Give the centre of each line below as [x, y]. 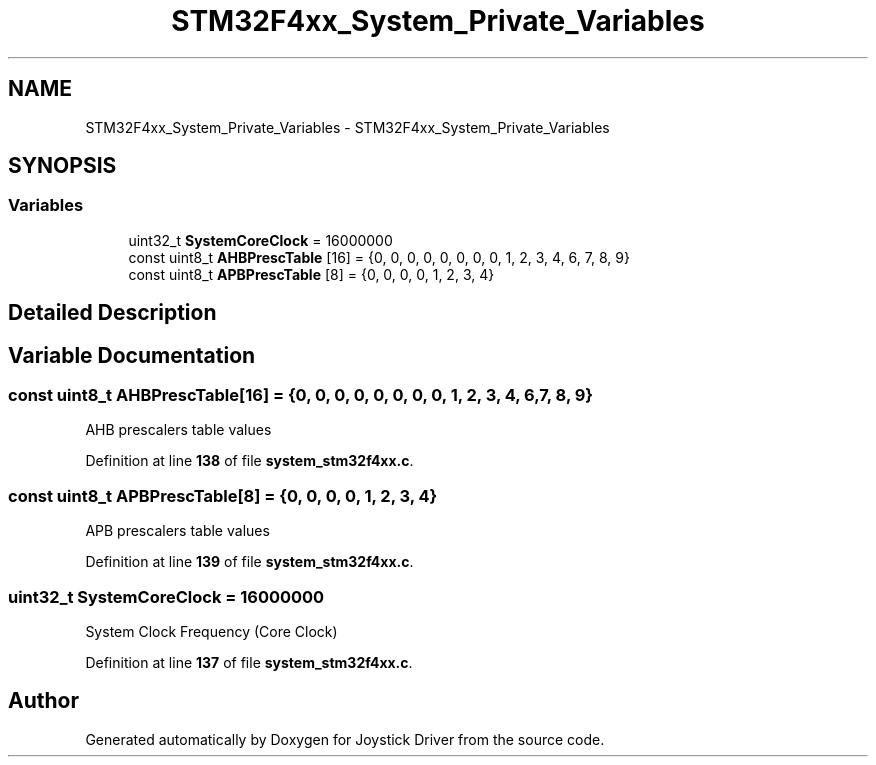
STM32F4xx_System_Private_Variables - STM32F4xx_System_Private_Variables [347, 127]
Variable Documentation [132, 355]
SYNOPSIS [62, 166]
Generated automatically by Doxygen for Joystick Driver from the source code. [345, 739]
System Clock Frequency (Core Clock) [211, 631]
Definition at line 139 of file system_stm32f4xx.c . [249, 562]
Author [43, 701]
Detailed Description [112, 313]
